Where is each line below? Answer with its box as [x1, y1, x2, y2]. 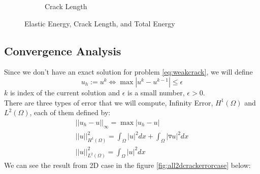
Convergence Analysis [4, 43, 121, 58]
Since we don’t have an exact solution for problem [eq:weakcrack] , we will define [4, 66, 253, 77]
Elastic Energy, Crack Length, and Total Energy [24, 18, 175, 28]
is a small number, [127, 87, 185, 97]
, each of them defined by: [29, 107, 111, 118]
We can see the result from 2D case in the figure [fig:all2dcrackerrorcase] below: [4, 160, 251, 170]
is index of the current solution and [10, 87, 120, 97]
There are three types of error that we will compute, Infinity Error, [4, 97, 213, 108]
